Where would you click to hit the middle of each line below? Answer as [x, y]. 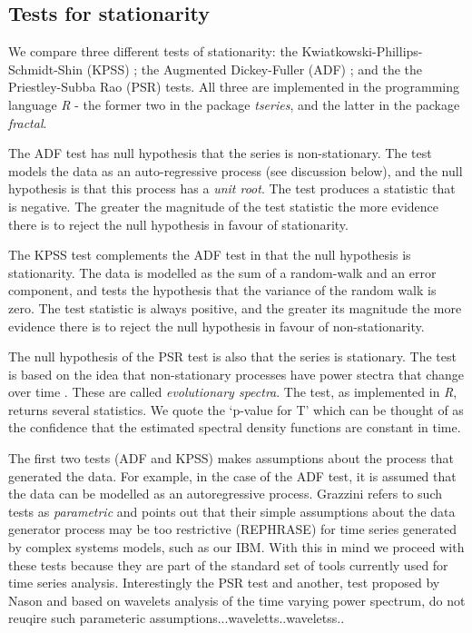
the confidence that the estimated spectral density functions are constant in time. [235, 427]
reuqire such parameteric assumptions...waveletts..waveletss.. [177, 618]
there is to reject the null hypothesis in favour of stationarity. [178, 224]
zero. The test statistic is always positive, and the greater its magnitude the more [235, 307]
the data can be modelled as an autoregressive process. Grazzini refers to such [225, 494]
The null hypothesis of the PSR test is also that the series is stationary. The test [232, 356]
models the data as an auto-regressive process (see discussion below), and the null [236, 170]
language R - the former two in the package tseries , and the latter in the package [234, 104]
